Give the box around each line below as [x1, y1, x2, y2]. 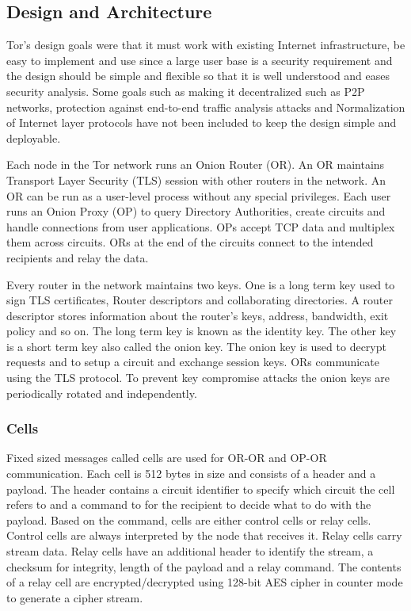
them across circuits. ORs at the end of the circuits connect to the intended [6, 234, 374, 250]
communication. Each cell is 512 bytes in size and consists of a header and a [6, 465, 376, 482]
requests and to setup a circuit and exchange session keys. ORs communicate [6, 353, 379, 370]
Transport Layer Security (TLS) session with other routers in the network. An [6, 171, 386, 188]
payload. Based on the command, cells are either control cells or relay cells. [6, 511, 371, 528]
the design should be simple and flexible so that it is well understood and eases [6, 67, 390, 84]
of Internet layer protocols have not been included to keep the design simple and [6, 114, 397, 131]
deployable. [6, 129, 61, 146]
